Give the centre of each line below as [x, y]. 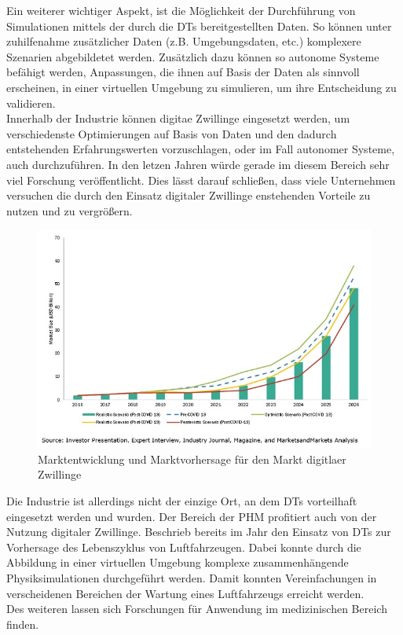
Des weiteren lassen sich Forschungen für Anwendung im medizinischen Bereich [197, 609]
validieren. [31, 103]
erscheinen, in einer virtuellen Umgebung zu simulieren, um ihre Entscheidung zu [201, 87]
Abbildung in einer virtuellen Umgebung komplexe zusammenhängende [178, 562]
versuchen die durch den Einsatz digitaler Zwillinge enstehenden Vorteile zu [189, 195]
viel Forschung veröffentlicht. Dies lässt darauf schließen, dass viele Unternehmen [201, 180]
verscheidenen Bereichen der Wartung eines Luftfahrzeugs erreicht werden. [185, 593]
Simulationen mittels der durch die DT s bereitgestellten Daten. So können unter [199, 26]
